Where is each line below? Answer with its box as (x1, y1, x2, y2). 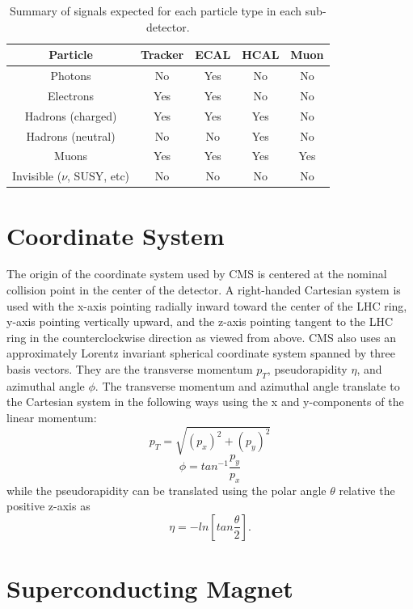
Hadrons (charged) (24, 107, 117, 124)
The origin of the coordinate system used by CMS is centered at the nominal (6, 265, 387, 282)
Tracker (141, 46, 184, 63)
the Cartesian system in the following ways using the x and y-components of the (6, 393, 404, 410)
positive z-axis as (6, 497, 91, 514)
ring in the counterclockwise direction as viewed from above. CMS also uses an (6, 328, 396, 345)
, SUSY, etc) (67, 167, 130, 184)
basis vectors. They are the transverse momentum (6, 361, 253, 378)
